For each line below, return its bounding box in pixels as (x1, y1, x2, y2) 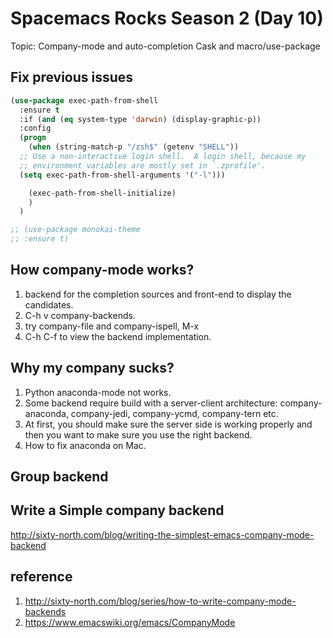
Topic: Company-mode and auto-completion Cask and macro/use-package (10, 40, 321, 52)
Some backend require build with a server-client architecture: (24, 397, 278, 409)
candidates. (24, 298, 74, 311)
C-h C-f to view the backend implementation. (24, 330, 212, 342)
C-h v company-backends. (24, 309, 136, 321)
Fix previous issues (10, 69, 134, 86)
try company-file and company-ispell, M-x (24, 320, 200, 332)
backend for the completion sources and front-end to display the (24, 288, 292, 300)
